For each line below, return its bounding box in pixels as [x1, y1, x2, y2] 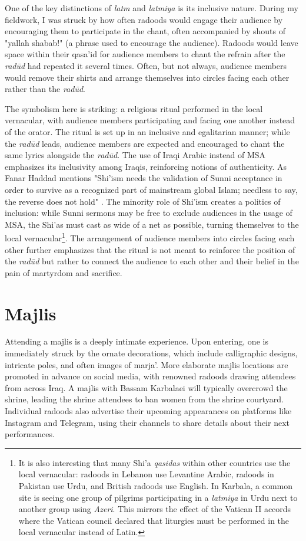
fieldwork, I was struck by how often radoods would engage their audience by [5, 13, 283, 25]
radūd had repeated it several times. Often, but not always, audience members [5, 59, 287, 71]
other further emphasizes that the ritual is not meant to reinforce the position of [5, 243, 295, 255]
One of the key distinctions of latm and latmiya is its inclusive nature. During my [5, 2, 298, 14]
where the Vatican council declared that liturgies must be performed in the [18, 514, 290, 526]
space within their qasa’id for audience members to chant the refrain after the [5, 48, 285, 60]
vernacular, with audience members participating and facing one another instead [5, 114, 295, 126]
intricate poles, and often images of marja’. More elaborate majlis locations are [5, 358, 288, 370]
